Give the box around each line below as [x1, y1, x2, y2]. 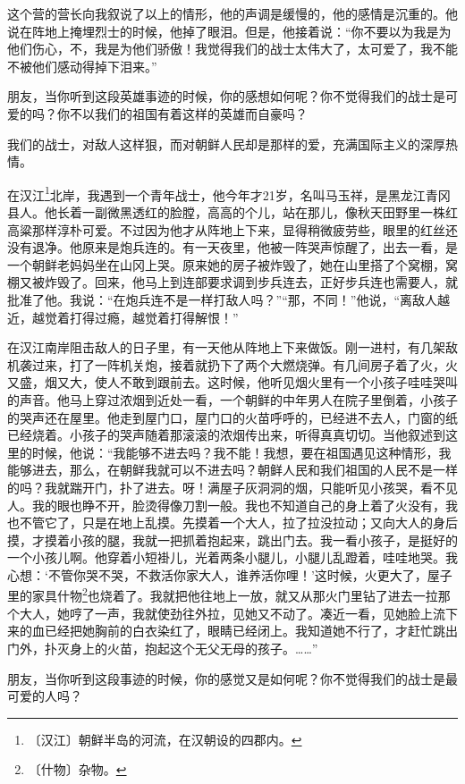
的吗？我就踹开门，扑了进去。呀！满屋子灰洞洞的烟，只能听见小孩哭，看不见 [7, 477, 458, 496]
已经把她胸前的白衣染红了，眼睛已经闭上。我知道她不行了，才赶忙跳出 [44, 621, 458, 640]
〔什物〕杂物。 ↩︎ [28, 760, 127, 779]
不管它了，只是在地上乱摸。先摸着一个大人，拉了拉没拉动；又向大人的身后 [19, 513, 458, 532]
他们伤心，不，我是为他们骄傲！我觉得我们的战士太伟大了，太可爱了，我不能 [7, 39, 458, 58]
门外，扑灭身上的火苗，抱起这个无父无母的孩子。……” [7, 638, 318, 657]
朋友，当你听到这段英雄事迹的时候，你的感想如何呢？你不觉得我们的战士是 [7, 87, 445, 105]
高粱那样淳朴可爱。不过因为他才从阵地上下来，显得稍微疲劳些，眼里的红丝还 [7, 220, 458, 239]
